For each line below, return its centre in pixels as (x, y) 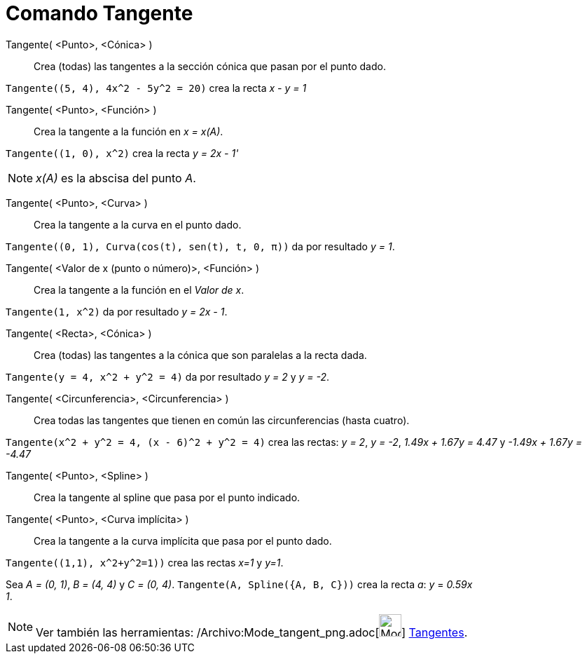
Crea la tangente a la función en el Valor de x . (139, 290)
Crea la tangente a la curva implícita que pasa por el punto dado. (183, 541)
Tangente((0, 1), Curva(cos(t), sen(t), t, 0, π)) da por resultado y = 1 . (200, 246)
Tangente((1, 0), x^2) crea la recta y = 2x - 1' (122, 153)
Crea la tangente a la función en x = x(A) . (129, 131)
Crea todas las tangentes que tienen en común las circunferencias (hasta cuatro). (222, 420)
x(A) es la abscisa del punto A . (116, 178)
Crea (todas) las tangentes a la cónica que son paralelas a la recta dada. (200, 355)
